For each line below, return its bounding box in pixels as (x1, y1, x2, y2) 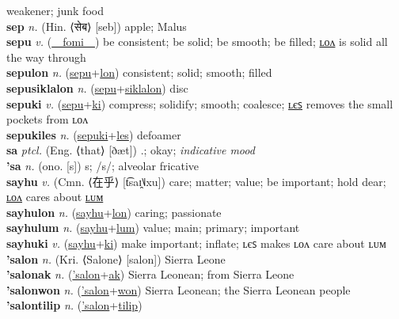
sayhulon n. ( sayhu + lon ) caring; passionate (6, 203, 222, 220)
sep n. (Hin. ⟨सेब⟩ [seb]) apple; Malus (6, 17, 187, 34)
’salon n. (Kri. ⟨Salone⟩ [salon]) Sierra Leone (6, 250, 226, 267)
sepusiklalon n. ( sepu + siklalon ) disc (6, 79, 188, 96)
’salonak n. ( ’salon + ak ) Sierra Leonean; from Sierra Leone (6, 266, 294, 283)
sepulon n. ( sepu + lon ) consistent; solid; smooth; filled (6, 64, 272, 81)
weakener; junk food (6, 2, 104, 18)
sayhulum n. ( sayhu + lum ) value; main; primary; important (6, 219, 300, 236)
